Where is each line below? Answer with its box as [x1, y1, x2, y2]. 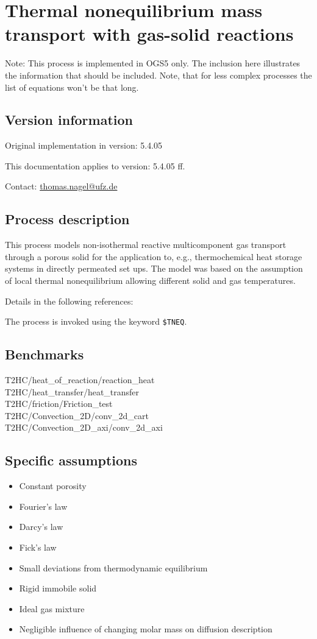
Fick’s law [19, 541, 57, 554]
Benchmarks [5, 345, 84, 364]
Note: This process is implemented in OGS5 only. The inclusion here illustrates [5, 57, 301, 69]
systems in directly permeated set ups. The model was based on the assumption [5, 262, 303, 275]
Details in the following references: [5, 294, 134, 307]
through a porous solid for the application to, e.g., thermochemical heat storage [5, 250, 302, 263]
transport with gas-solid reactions [5, 21, 294, 46]
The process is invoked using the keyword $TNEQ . [5, 315, 187, 328]
